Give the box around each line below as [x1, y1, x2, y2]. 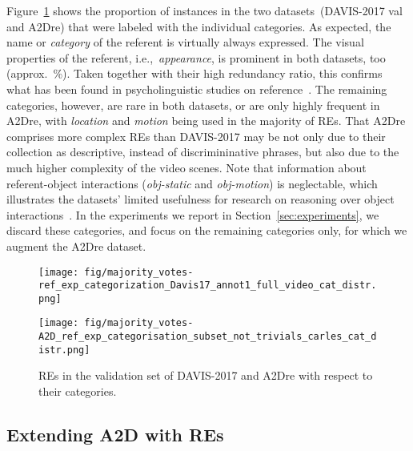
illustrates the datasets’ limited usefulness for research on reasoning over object [6, 191, 395, 207]
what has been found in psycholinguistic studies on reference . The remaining [6, 80, 387, 97]
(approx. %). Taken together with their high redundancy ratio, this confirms [6, 65, 383, 82]
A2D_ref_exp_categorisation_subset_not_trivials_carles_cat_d [38, 331, 377, 343]
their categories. [38, 383, 117, 400]
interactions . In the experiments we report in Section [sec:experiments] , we [6, 206, 379, 223]
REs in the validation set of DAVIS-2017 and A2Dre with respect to [38, 367, 373, 384]
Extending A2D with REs [6, 422, 224, 447]
